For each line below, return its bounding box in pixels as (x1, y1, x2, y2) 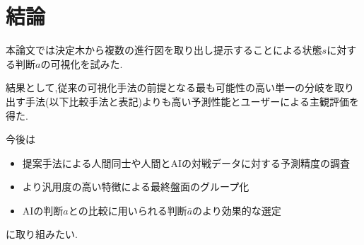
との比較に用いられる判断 (68, 203, 187, 217)
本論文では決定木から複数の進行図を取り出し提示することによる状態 (6, 42, 322, 57)
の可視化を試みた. (40, 56, 123, 71)
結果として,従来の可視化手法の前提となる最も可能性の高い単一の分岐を (6, 80, 335, 95)
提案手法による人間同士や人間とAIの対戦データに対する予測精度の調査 (22, 155, 350, 170)
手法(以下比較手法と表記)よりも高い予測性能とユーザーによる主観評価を (25, 93, 359, 108)
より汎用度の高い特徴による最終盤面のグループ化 (22, 179, 249, 194)
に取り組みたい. (6, 227, 78, 241)
